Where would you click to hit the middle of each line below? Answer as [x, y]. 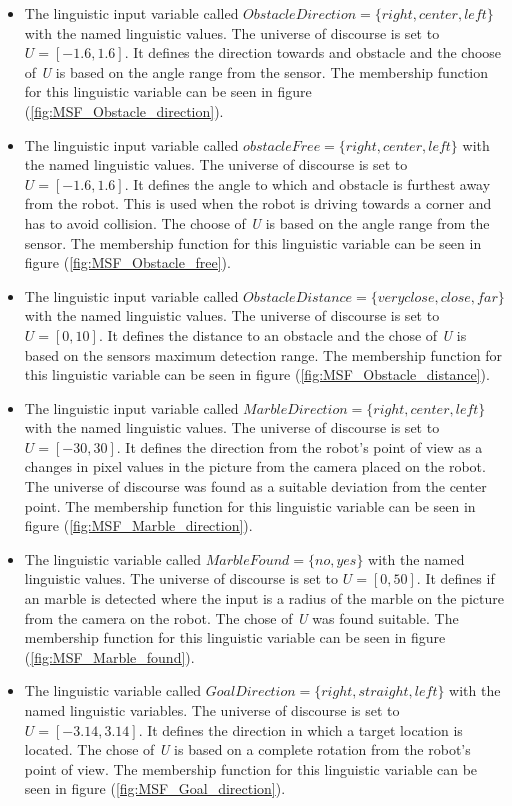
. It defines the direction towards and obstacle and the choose [313, 52]
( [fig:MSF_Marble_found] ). [109, 656]
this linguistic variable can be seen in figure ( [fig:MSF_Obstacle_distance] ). [257, 374]
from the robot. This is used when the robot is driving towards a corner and [258, 203]
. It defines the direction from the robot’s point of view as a [299, 446]
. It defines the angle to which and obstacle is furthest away [307, 183]
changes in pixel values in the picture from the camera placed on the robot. [255, 466]
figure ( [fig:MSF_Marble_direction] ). [138, 525]
